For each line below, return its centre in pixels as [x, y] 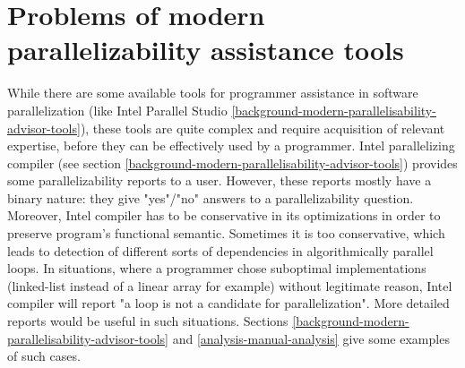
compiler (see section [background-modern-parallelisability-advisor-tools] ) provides [232, 163]
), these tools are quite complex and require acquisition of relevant [263, 128]
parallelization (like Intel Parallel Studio [117, 110]
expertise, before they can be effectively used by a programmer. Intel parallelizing [231, 145]
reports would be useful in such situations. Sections [148, 321]
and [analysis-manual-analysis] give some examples [311, 338]
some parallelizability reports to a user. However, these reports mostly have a [220, 180]
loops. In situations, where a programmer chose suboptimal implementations [217, 268]
